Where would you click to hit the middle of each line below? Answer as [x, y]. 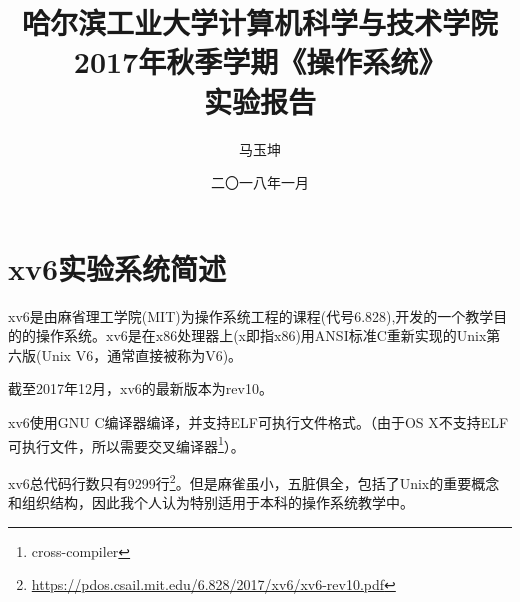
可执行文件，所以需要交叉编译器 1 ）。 [126, 444]
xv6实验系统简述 [117, 267]
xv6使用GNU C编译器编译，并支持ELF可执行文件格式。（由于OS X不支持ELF [258, 422]
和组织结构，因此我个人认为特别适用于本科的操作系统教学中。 [211, 502]
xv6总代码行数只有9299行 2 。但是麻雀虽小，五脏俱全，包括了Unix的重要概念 [254, 481]
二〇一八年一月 [260, 182]
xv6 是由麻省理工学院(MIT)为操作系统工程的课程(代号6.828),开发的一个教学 [251, 315]
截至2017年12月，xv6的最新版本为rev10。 [140, 388]
